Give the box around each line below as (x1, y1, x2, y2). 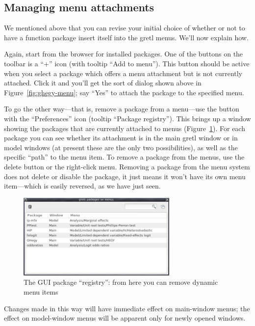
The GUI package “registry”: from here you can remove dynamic (24, 277, 218, 287)
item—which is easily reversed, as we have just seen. (4, 181, 161, 191)
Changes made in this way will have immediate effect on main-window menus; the (4, 303, 250, 313)
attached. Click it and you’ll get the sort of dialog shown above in (4, 78, 202, 88)
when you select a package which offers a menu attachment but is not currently (4, 68, 243, 78)
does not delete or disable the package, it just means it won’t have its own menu (4, 171, 246, 181)
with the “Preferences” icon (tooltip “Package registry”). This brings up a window (4, 113, 251, 123)
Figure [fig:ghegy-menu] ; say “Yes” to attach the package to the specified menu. (4, 87, 244, 97)
